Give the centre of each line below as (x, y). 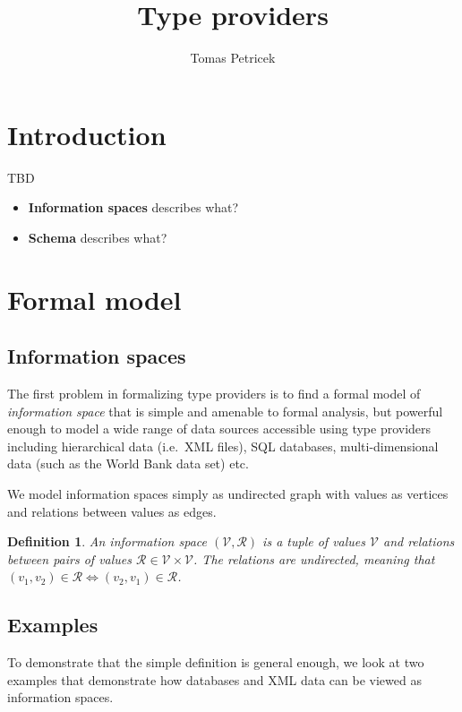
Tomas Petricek (233, 58)
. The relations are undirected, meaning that (314, 558)
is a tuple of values (314, 541)
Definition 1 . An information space (107, 541)
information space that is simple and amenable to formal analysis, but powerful (225, 411)
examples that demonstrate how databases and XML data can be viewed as (214, 679)
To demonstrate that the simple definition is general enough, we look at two (216, 662)
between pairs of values (70, 558)
